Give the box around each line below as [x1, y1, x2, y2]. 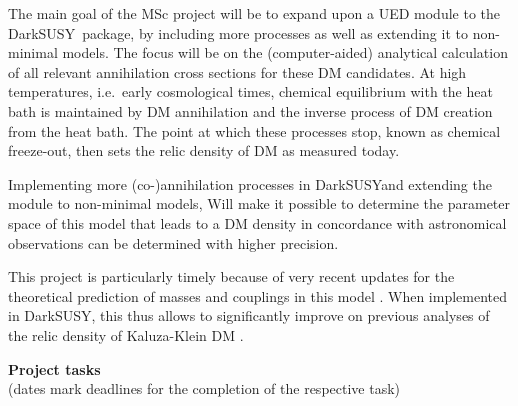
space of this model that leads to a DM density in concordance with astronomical [8, 212, 507, 233]
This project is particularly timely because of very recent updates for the [8, 266, 455, 287]
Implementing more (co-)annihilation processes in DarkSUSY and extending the [8, 173, 492, 194]
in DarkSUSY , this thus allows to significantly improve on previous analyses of [8, 305, 490, 326]
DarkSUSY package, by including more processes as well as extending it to [8, 22, 468, 43]
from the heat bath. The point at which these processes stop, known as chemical [8, 120, 501, 141]
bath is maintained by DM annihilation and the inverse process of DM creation [8, 100, 493, 121]
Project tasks [8, 358, 101, 379]
